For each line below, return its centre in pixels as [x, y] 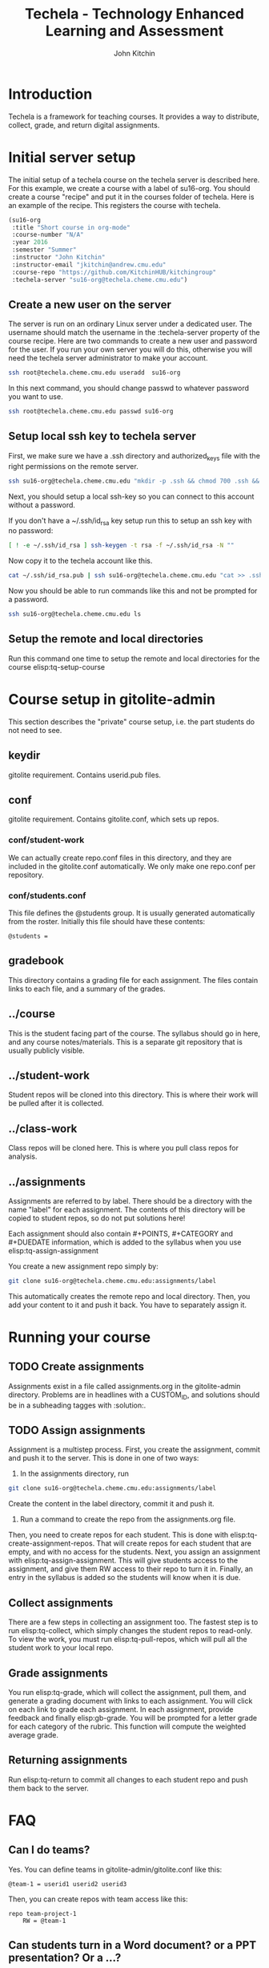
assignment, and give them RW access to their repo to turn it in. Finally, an [131, 1569]
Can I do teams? [49, 1850]
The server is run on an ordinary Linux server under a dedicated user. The [130, 324]
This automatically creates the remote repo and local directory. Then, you [129, 1296]
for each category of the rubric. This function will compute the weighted [127, 1726]
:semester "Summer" [44, 250]
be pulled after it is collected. [56, 1103]
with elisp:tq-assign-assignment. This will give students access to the [123, 1561]
